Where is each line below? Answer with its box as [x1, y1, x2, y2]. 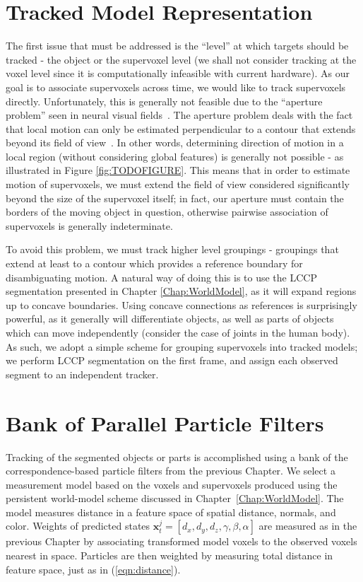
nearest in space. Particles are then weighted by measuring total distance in [6, 548, 333, 563]
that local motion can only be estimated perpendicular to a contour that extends [6, 121, 356, 136]
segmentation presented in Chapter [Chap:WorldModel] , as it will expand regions [6, 284, 357, 298]
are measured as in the [258, 518, 357, 533]
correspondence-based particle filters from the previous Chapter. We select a [6, 463, 335, 478]
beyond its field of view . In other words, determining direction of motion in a [6, 135, 344, 150]
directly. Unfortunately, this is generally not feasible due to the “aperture [6, 93, 323, 108]
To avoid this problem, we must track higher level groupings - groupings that [6, 242, 339, 257]
